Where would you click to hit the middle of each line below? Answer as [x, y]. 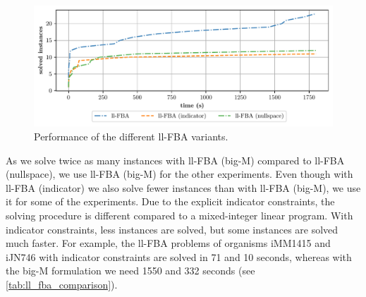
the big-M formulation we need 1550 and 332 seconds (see [130, 271]
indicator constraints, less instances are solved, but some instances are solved [172, 229]
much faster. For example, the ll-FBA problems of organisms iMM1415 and [168, 243]
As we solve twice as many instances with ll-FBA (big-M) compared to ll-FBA [175, 160]
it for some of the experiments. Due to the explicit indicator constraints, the [170, 201]
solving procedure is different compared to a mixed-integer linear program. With [179, 215]
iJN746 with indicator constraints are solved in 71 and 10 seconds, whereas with [179, 256]
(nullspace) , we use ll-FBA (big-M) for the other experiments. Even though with [179, 174]
